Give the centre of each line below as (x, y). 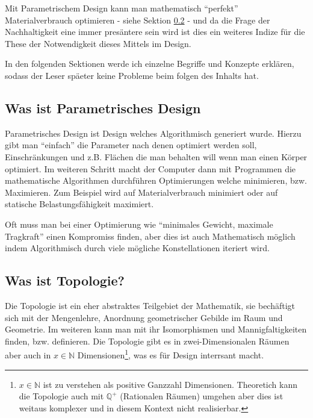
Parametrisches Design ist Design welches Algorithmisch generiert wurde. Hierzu (153, 133)
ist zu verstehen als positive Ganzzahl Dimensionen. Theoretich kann (170, 384)
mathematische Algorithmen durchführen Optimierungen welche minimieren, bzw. (156, 180)
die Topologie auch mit (61, 396)
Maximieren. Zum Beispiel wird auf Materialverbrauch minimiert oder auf (141, 192)
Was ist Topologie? (65, 280)
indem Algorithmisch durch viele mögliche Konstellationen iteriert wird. (137, 248)
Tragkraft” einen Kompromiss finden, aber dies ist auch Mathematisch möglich (150, 236)
